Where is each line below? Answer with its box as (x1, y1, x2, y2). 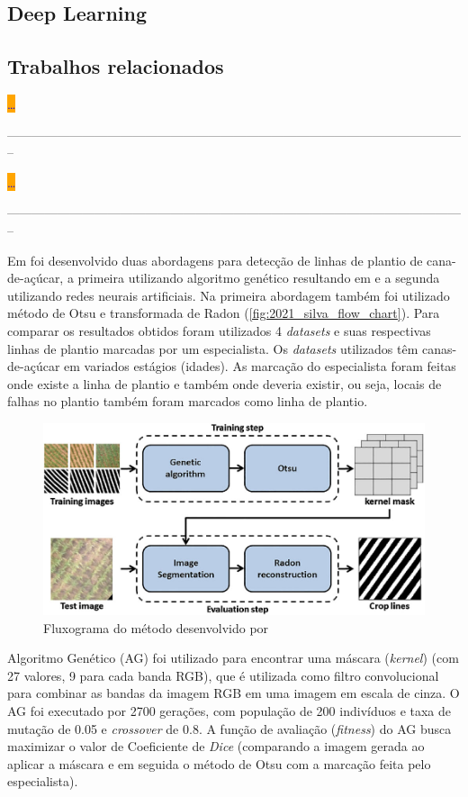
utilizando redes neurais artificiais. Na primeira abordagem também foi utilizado (7, 285, 450, 304)
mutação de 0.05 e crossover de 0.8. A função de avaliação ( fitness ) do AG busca (7, 719, 452, 738)
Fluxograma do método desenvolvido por (43, 618, 269, 637)
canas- (422, 339, 457, 358)
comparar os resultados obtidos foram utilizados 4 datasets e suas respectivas (7, 321, 431, 340)
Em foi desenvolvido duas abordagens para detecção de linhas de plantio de (7, 250, 423, 269)
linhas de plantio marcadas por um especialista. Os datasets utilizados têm (7, 339, 418, 358)
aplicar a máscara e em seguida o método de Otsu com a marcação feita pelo (7, 754, 431, 773)
